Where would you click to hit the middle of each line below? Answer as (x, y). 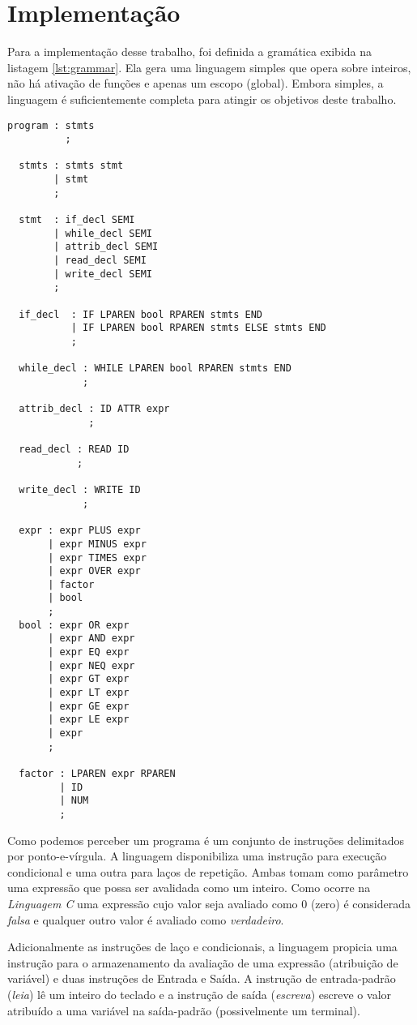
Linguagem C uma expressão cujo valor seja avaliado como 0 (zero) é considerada (209, 903)
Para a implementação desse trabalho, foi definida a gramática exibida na (190, 51)
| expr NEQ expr (91, 665)
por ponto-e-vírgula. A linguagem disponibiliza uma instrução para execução (197, 856)
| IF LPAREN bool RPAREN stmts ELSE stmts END (198, 328)
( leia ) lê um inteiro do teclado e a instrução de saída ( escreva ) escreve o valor (200, 994)
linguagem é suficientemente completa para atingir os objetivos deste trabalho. (202, 99)
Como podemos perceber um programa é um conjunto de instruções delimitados (206, 840)
